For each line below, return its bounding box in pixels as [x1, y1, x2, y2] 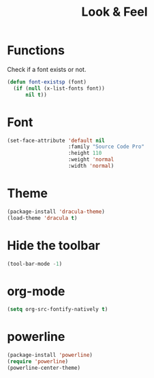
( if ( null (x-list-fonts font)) [13, 85, 106, 92]
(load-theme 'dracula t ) [7, 214, 78, 221]
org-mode [7, 283, 65, 299]
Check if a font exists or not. [7, 65, 87, 73]
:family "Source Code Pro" [67, 143, 145, 151]
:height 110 [67, 150, 102, 157]
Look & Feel [81, 4, 148, 20]
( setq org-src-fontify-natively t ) [7, 306, 108, 313]
